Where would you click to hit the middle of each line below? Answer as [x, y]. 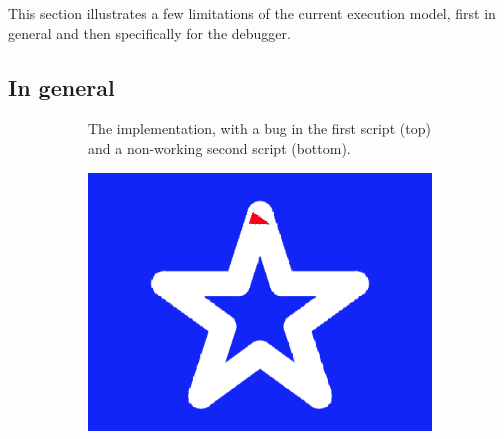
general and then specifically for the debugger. [149, 32]
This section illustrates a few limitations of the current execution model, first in [252, 13]
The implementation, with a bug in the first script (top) [259, 128]
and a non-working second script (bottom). [219, 147]
